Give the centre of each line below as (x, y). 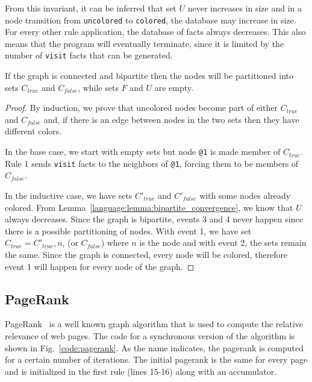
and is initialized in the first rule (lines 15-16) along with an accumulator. (141, 371)
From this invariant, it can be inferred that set (91, 8)
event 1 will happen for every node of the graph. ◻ (100, 266)
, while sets (98, 87)
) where (115, 243)
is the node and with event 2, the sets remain (223, 243)
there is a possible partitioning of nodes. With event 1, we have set (128, 230)
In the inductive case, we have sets (69, 195)
